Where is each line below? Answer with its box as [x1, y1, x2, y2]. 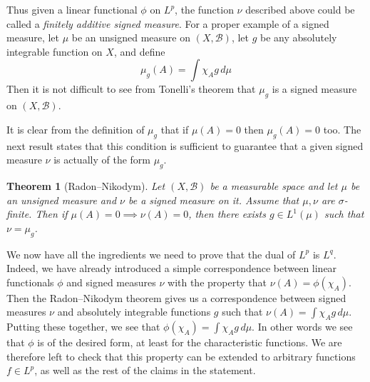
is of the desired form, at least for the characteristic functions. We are [37, 335, 342, 350]
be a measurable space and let [210, 178, 338, 193]
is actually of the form [53, 152, 150, 167]
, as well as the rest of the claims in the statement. [34, 363, 256, 378]
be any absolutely [260, 30, 337, 45]
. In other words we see [252, 319, 353, 334]
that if [160, 121, 189, 136]
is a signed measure [272, 81, 357, 96]
